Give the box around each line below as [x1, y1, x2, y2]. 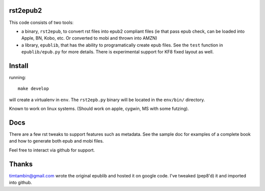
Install [9, 62, 29, 70]
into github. [9, 180, 32, 186]
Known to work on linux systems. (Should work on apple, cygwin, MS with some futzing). [9, 106, 189, 112]
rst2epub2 [9, 6, 42, 15]
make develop [18, 86, 49, 91]
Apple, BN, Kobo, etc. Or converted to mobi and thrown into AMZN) [21, 35, 158, 41]
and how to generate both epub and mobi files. [9, 138, 104, 144]
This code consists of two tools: [9, 20, 74, 25]
